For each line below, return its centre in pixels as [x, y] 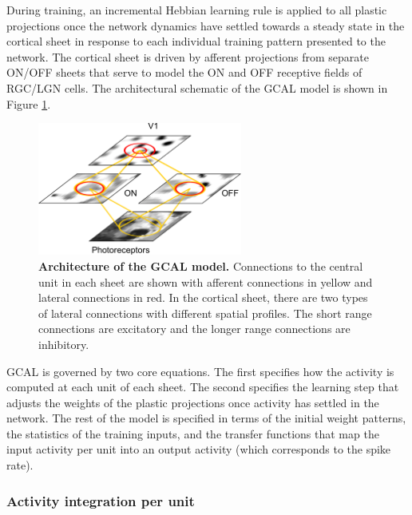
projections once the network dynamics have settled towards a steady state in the [206, 25]
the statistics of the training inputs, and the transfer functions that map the [193, 433]
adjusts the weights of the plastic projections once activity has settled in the [193, 402]
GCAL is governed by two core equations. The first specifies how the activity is [200, 371]
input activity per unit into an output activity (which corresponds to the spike [199, 449]
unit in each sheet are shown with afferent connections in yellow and [206, 281]
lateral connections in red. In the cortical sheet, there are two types [203, 297]
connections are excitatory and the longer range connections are [194, 329]
